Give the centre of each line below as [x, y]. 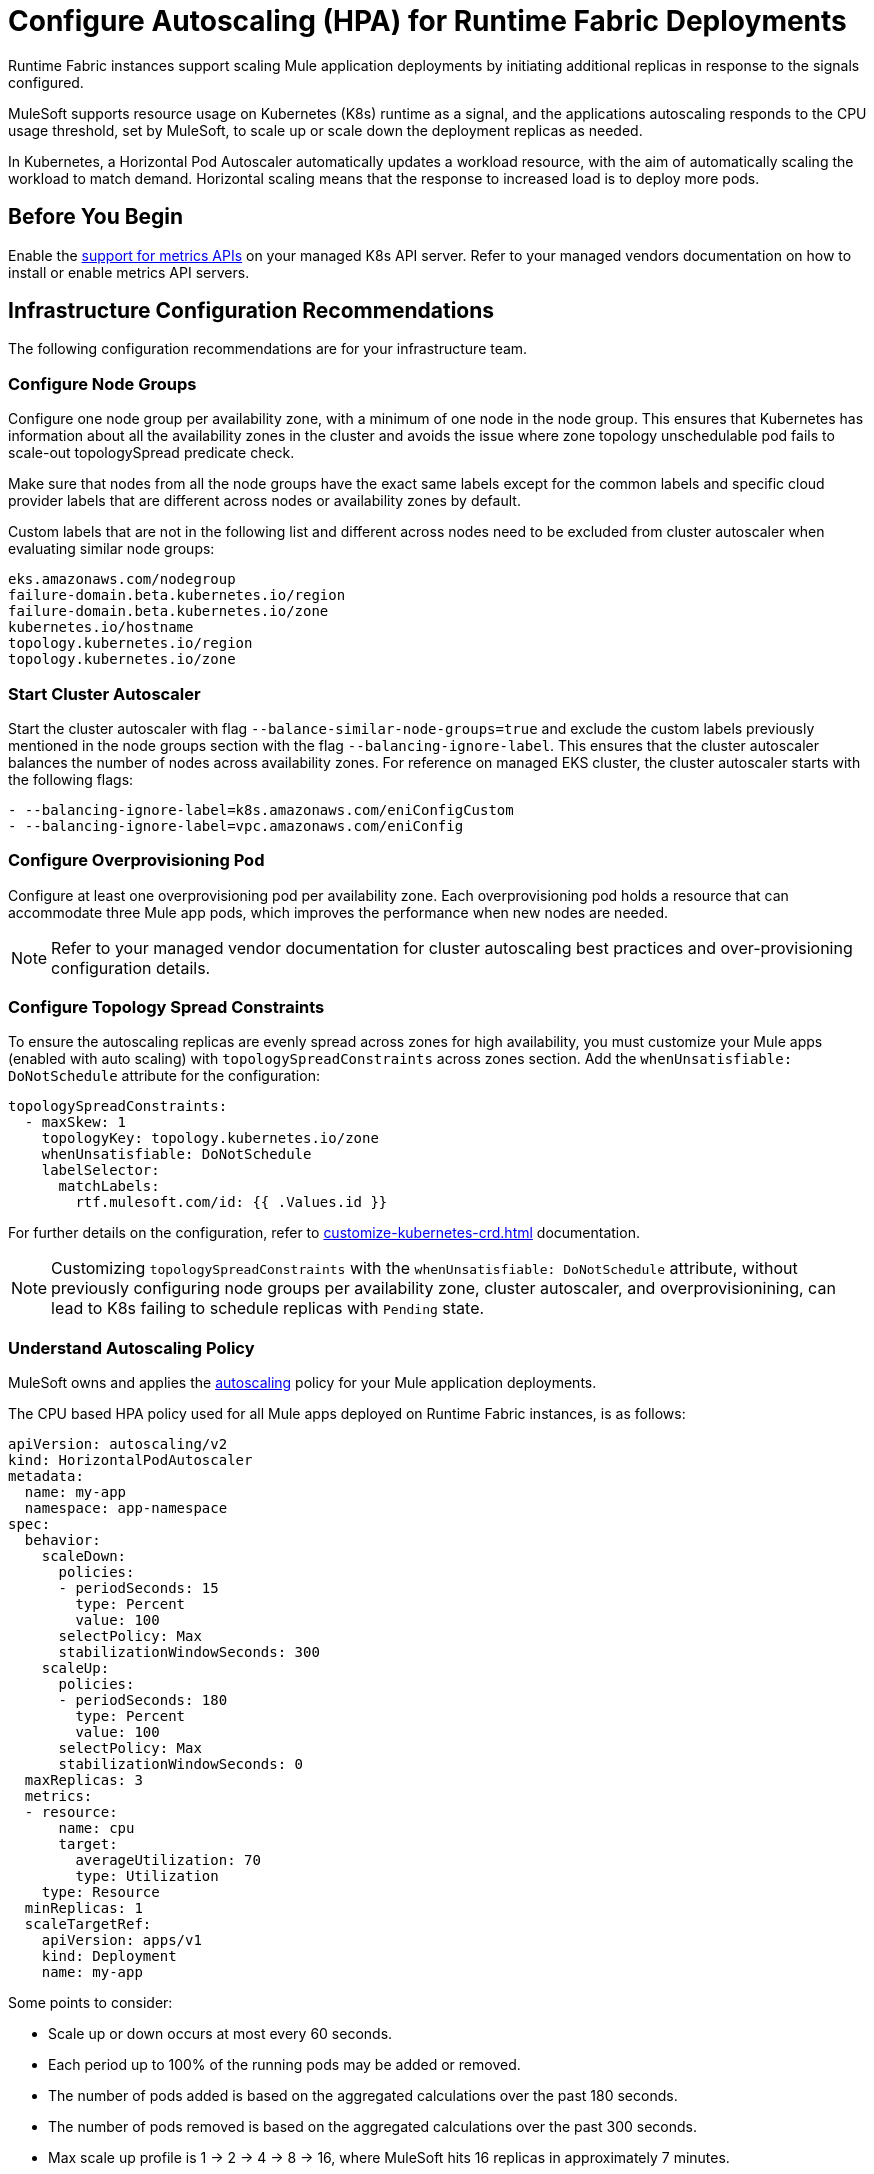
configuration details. [131, 967]
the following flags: [71, 779]
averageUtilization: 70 [168, 1860]
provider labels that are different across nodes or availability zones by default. [264, 501]
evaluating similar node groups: [111, 549]
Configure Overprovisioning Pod [136, 860]
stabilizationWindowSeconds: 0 [181, 1764]
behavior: [62, 1540]
